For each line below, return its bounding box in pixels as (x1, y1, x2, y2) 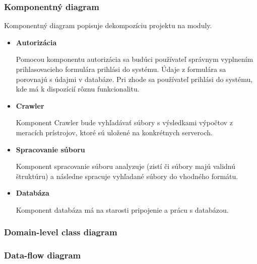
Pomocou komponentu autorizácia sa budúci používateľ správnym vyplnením (16, 54, 253, 64)
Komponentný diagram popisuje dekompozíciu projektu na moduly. (4, 20, 212, 31)
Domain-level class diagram (4, 226, 117, 238)
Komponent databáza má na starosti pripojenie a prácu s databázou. (16, 204, 229, 215)
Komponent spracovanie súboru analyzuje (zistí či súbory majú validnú (16, 161, 236, 171)
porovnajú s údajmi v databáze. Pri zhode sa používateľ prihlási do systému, (16, 73, 253, 84)
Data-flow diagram (4, 249, 81, 261)
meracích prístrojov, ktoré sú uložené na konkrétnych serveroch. (16, 127, 213, 137)
